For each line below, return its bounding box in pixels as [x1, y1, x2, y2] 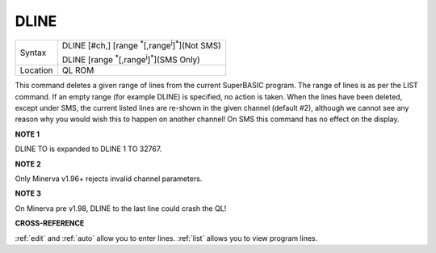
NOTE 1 [15, 129, 40, 139]
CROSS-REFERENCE [15, 218, 85, 228]
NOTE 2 [15, 158, 41, 169]
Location [19, 65, 53, 76]
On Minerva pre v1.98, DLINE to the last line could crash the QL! [15, 203, 227, 213]
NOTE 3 [15, 188, 42, 198]
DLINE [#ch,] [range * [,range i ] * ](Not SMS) [61, 38, 222, 51]
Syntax [19, 47, 47, 58]
